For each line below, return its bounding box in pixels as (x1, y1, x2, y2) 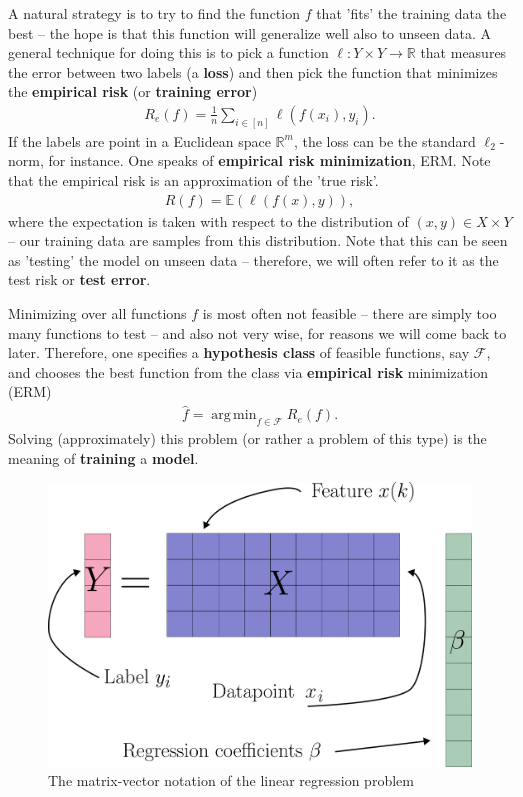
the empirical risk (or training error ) (8, 81, 258, 102)
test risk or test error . (8, 269, 151, 290)
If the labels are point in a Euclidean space (8, 130, 271, 151)
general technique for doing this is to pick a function (8, 42, 329, 63)
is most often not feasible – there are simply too (202, 303, 497, 324)
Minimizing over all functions (8, 303, 187, 324)
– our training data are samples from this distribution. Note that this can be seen (8, 230, 508, 251)
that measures (420, 42, 507, 63)
